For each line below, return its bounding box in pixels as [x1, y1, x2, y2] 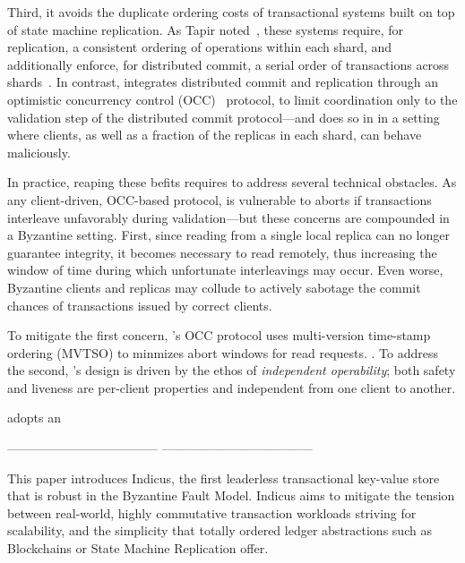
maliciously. [7, 142, 71, 161]
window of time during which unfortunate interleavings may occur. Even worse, [7, 260, 443, 279]
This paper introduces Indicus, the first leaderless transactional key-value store [7, 468, 440, 487]
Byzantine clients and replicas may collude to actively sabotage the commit [7, 277, 421, 296]
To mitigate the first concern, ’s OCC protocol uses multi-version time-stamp [7, 326, 431, 345]
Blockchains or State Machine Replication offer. [7, 539, 269, 558]
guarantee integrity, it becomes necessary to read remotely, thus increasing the [7, 243, 437, 261]
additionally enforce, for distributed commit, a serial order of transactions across [7, 55, 450, 73]
